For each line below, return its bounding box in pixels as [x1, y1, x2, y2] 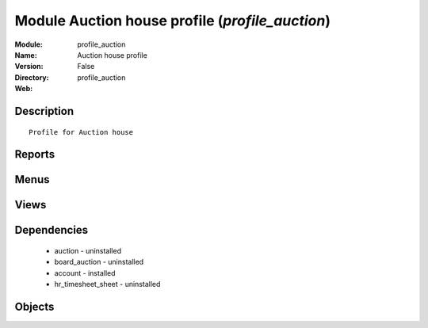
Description [14, 104, 75, 118]
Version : [14, 62, 44, 71]
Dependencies [14, 223, 89, 237]
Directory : [14, 72, 49, 82]
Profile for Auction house [29, 128, 134, 136]
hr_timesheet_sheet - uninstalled [54, 280, 161, 289]
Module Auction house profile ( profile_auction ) [14, 12, 331, 29]
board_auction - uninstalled [54, 257, 144, 267]
